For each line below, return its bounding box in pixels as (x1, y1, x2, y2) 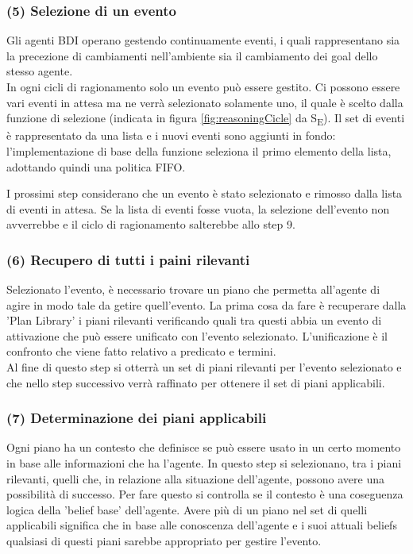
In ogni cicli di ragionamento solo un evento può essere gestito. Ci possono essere (6, 79, 400, 94)
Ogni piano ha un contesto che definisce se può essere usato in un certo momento (6, 439, 401, 456)
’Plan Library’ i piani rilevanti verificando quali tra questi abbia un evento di (6, 312, 382, 329)
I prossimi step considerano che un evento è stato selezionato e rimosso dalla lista (6, 185, 403, 202)
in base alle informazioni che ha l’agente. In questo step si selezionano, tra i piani (6, 455, 402, 471)
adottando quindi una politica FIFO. (6, 158, 186, 175)
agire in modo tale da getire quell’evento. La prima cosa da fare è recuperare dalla (6, 296, 407, 313)
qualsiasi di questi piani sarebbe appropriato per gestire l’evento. (6, 533, 322, 549)
